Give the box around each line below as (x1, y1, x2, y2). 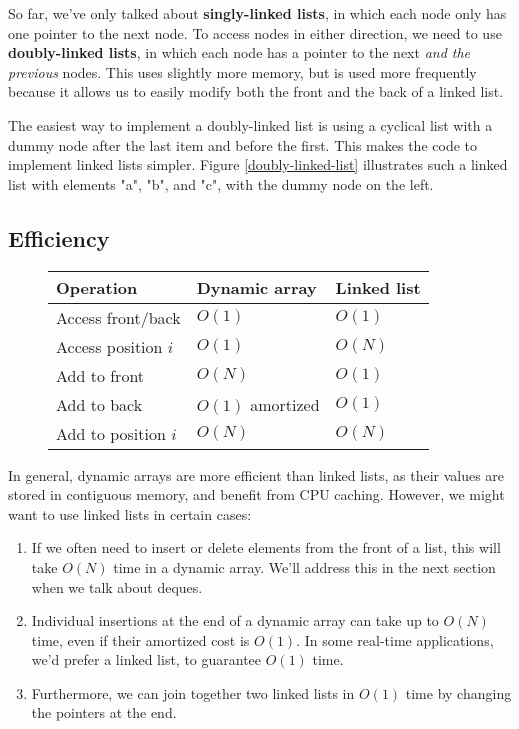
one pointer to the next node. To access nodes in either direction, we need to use (8, 22, 502, 43)
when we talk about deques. (31, 576, 203, 597)
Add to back (56, 392, 143, 416)
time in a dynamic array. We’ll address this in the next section (113, 556, 496, 577)
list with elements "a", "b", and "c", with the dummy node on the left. (8, 173, 434, 194)
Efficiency (8, 222, 110, 253)
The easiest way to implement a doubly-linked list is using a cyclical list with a (8, 114, 493, 135)
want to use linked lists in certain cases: (8, 503, 252, 524)
